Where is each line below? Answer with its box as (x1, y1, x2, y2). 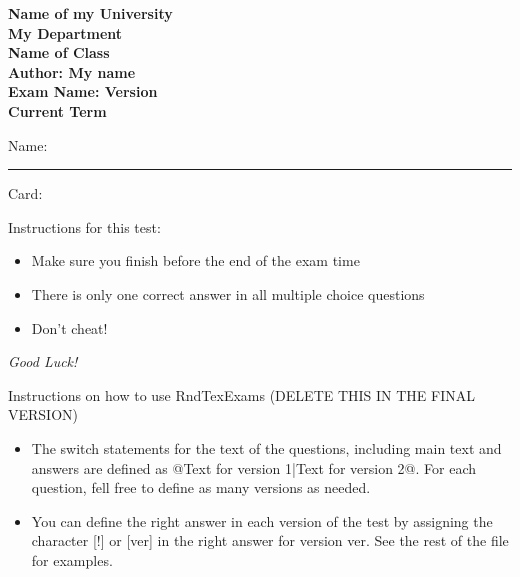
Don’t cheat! (31, 317, 108, 338)
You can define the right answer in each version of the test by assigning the (31, 510, 493, 531)
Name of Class (8, 42, 110, 63)
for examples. (31, 549, 113, 570)
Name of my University (8, 3, 173, 23)
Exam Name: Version (8, 81, 158, 102)
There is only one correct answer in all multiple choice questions (31, 283, 425, 304)
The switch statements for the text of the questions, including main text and (31, 437, 502, 458)
